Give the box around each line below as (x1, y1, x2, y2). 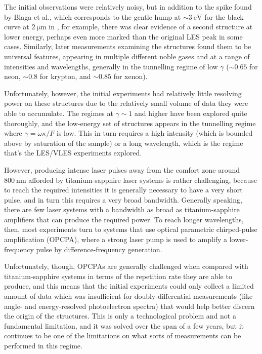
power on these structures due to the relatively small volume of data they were (4, 98, 248, 108)
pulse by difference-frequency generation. (36, 244, 162, 254)
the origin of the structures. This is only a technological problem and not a (4, 310, 236, 321)
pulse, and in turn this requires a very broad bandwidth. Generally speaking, (4, 194, 242, 205)
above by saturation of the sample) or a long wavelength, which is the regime (4, 137, 243, 148)
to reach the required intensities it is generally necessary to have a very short (4, 184, 243, 195)
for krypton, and (39, 71, 91, 82)
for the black (204, 11, 244, 22)
